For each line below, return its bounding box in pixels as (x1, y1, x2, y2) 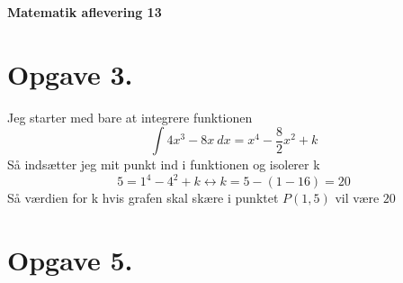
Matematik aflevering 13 (7, 3, 162, 21)
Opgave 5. (7, 242, 133, 278)
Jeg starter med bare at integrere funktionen (7, 107, 253, 126)
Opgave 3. (7, 55, 133, 92)
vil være (335, 188, 380, 207)
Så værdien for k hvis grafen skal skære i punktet (7, 188, 279, 207)
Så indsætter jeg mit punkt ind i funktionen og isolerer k (7, 155, 320, 174)
